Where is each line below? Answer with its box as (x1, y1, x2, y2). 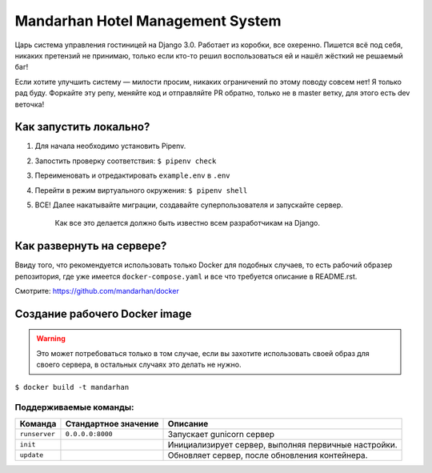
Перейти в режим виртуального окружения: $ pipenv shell (34, 185, 248, 195)
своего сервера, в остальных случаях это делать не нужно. (36, 360, 242, 370)
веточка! (14, 99, 45, 109)
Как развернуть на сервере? (14, 239, 167, 253)
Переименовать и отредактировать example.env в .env (34, 170, 231, 180)
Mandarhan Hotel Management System (14, 12, 282, 30)
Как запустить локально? (14, 120, 150, 134)
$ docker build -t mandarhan (14, 383, 130, 391)
